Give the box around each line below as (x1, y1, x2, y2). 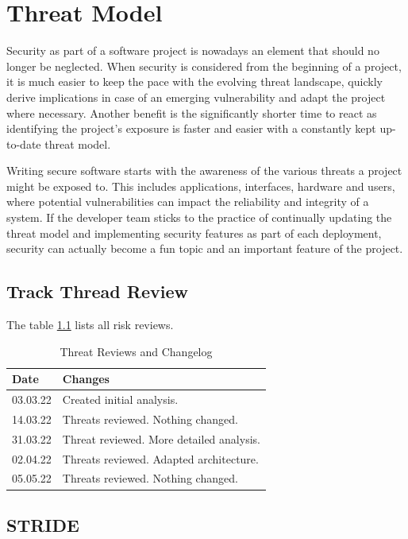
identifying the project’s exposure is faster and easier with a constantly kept (6, 120, 376, 137)
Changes (62, 370, 110, 387)
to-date (6, 135, 41, 152)
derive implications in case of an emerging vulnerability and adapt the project (6, 88, 386, 105)
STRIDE (6, 512, 79, 537)
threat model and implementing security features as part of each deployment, (6, 224, 382, 241)
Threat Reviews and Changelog (60, 343, 213, 359)
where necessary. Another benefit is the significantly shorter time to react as (6, 104, 377, 121)
